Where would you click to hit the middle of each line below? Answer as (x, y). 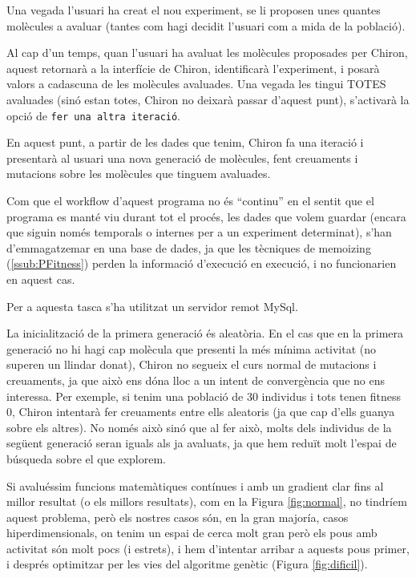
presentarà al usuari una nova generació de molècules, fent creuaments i (182, 158)
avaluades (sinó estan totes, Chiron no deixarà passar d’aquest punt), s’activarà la (208, 99)
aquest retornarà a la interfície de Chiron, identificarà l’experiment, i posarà (193, 68)
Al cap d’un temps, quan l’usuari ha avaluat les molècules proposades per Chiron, (207, 53)
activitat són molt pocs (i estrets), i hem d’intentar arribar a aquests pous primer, (208, 548)
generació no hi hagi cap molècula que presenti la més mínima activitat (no (192, 348)
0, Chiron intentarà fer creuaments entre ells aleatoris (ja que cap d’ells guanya (201, 412)
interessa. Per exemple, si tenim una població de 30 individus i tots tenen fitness (204, 396)
